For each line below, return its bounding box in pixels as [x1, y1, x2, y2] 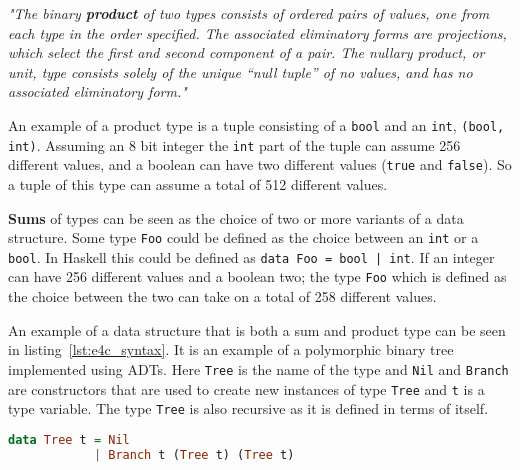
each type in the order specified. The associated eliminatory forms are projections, [8, 22, 507, 43]
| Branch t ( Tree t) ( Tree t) [93, 447, 295, 462]
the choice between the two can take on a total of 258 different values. [8, 286, 437, 307]
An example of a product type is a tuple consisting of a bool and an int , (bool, [8, 114, 505, 135]
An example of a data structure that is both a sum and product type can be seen [8, 319, 506, 340]
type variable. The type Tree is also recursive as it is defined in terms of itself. [8, 398, 489, 419]
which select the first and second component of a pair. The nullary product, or [8, 42, 485, 63]
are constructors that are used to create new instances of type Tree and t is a [8, 378, 485, 399]
